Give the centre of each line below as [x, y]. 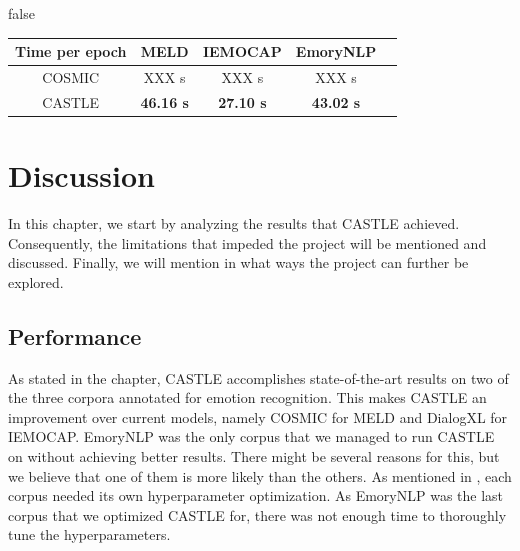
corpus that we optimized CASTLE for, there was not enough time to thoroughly [257, 514]
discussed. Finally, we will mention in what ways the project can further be [238, 262]
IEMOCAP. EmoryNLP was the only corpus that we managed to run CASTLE [251, 436]
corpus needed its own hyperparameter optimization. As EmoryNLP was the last [256, 495]
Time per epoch [71, 51]
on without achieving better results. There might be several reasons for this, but [254, 455]
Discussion [81, 175]
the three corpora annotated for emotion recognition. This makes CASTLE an [247, 397]
